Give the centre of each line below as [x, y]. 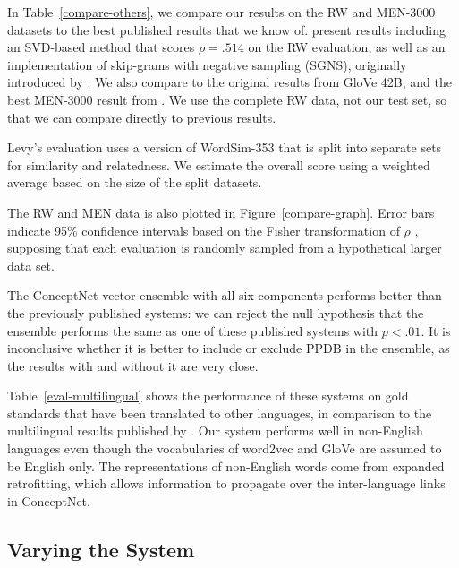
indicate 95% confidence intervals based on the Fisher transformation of [204, 230]
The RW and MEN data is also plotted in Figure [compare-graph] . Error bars [221, 212]
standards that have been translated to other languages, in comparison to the [220, 413]
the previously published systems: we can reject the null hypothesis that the [216, 312]
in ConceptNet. [49, 500]
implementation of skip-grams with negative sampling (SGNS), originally [207, 64]
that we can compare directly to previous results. [142, 117]
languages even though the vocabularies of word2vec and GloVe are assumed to [225, 448]
